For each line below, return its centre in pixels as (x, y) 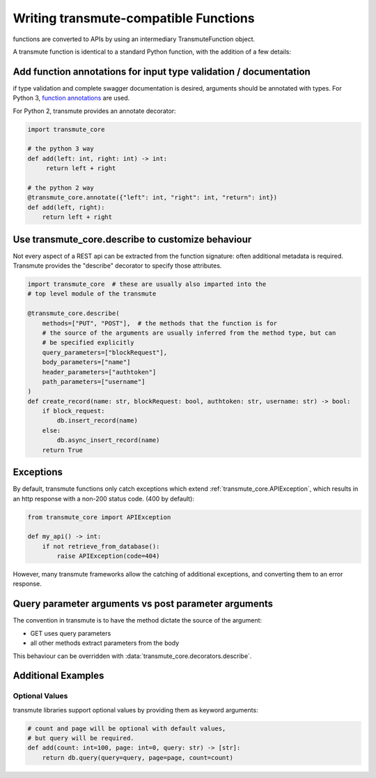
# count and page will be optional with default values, (127, 728)
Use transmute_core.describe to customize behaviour (132, 239)
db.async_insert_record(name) (108, 440)
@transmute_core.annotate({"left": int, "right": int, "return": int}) (152, 198)
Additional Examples (58, 676)
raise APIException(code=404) (108, 556)
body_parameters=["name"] (86, 362)
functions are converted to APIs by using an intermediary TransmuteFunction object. (134, 39)
